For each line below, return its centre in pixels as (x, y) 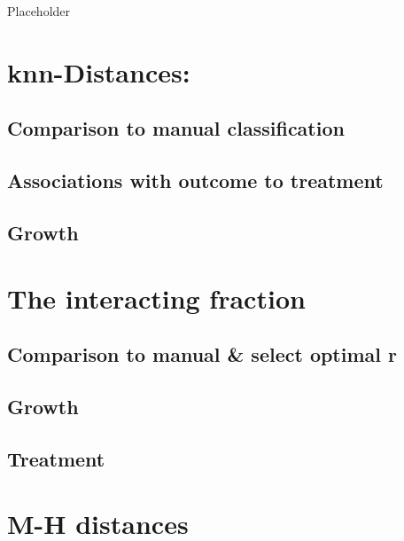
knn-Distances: (99, 71)
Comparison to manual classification (176, 128)
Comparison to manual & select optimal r (202, 354)
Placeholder (39, 11)
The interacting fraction (156, 298)
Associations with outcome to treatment (195, 180)
